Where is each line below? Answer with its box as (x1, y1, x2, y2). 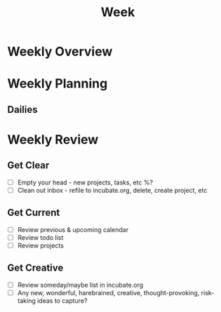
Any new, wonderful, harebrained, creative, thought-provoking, (17, 288, 200, 297)
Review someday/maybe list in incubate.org (17, 280, 144, 289)
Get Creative (7, 262, 64, 274)
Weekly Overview (7, 43, 113, 60)
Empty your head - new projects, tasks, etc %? (17, 178, 153, 186)
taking (17, 296, 36, 305)
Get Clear (7, 159, 50, 172)
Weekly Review (7, 131, 99, 147)
